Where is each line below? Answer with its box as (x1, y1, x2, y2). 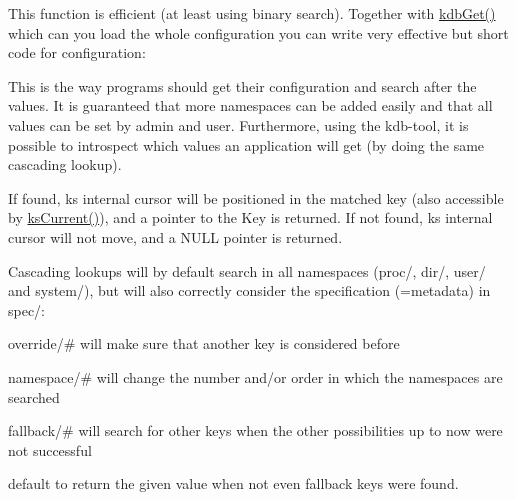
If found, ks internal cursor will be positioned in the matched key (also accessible (8, 187, 504, 208)
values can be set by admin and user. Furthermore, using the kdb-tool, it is (8, 114, 469, 135)
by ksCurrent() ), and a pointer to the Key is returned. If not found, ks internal (8, 207, 493, 228)
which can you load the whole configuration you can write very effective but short (8, 22, 509, 43)
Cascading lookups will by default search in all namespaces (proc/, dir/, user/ (8, 260, 486, 281)
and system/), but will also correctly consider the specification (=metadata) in (8, 280, 491, 301)
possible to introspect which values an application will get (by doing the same (8, 134, 485, 155)
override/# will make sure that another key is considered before (8, 333, 400, 354)
